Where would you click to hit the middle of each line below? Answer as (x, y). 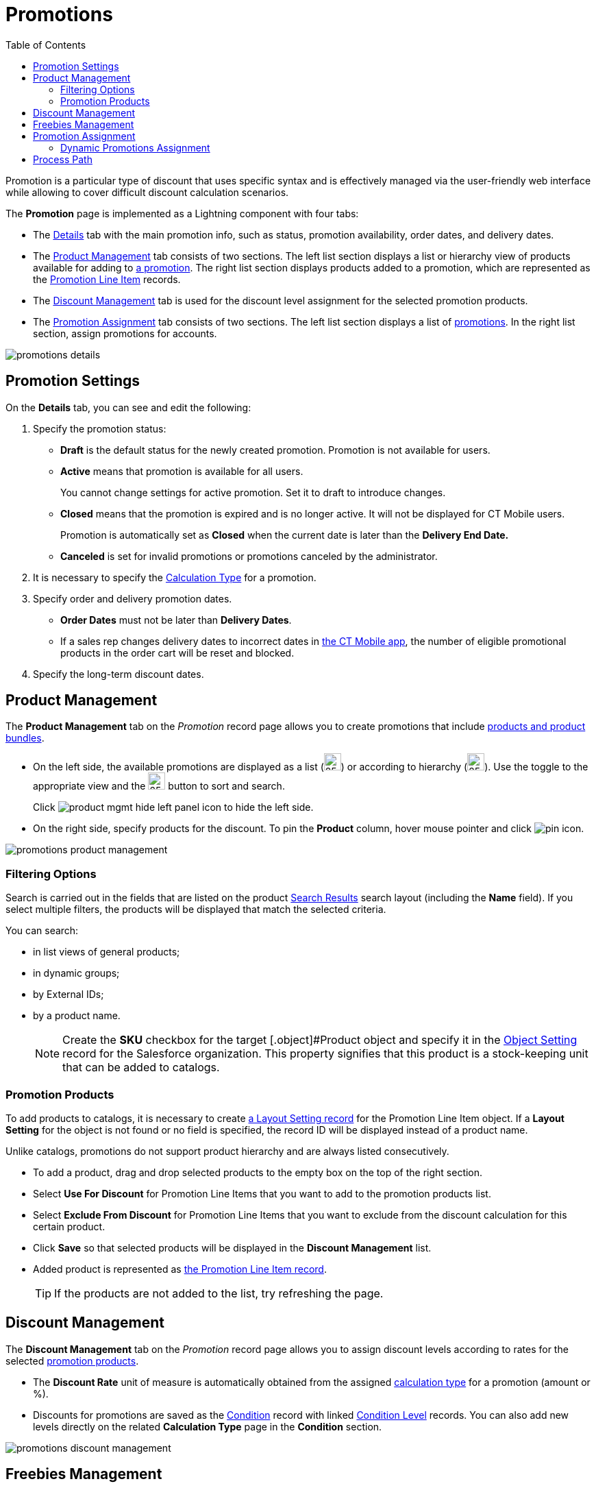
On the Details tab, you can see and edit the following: (128, 407)
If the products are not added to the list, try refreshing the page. (219, 1293)
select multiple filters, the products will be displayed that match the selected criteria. (196, 910)
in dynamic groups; (76, 973)
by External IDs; (69, 995)
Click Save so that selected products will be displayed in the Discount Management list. (232, 1247)
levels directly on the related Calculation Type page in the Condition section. (208, 1426)
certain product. (69, 1226)
